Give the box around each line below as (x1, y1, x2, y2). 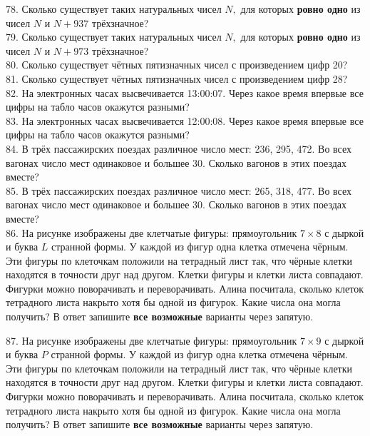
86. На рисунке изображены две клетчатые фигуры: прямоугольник (6, 225, 297, 240)
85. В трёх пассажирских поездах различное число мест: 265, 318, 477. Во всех (6, 183, 352, 198)
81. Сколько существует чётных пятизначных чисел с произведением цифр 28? (6, 71, 348, 86)
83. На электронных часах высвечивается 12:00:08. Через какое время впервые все (6, 113, 364, 128)
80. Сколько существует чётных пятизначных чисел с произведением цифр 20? (6, 57, 348, 72)
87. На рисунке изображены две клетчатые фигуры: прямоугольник (6, 333, 297, 348)
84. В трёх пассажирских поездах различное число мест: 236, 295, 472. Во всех (6, 141, 352, 156)
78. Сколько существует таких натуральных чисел (6, 1, 222, 16)
